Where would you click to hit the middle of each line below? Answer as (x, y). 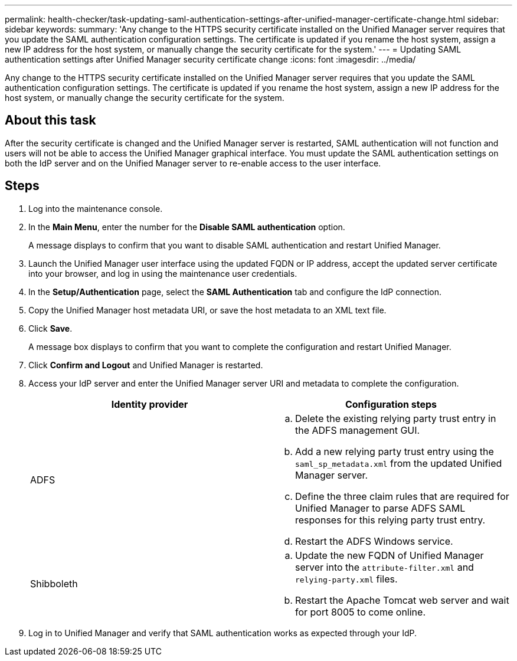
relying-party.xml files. (346, 579)
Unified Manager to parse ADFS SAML (380, 508)
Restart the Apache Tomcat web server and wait (402, 600)
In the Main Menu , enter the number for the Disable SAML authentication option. (187, 227)
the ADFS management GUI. (358, 430)
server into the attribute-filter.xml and (385, 567)
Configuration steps (391, 404)
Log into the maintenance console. (96, 208)
